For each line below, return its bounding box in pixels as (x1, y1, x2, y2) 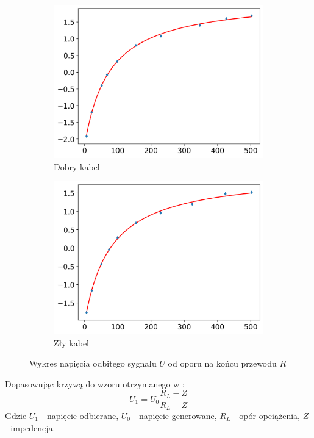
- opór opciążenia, (234, 409, 300, 422)
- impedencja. (5, 421, 55, 434)
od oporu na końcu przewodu (168, 357, 277, 370)
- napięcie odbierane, (41, 409, 119, 422)
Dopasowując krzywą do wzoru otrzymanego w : (5, 377, 185, 390)
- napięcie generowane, (133, 409, 217, 422)
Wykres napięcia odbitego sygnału (29, 357, 157, 370)
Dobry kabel (54, 160, 100, 173)
